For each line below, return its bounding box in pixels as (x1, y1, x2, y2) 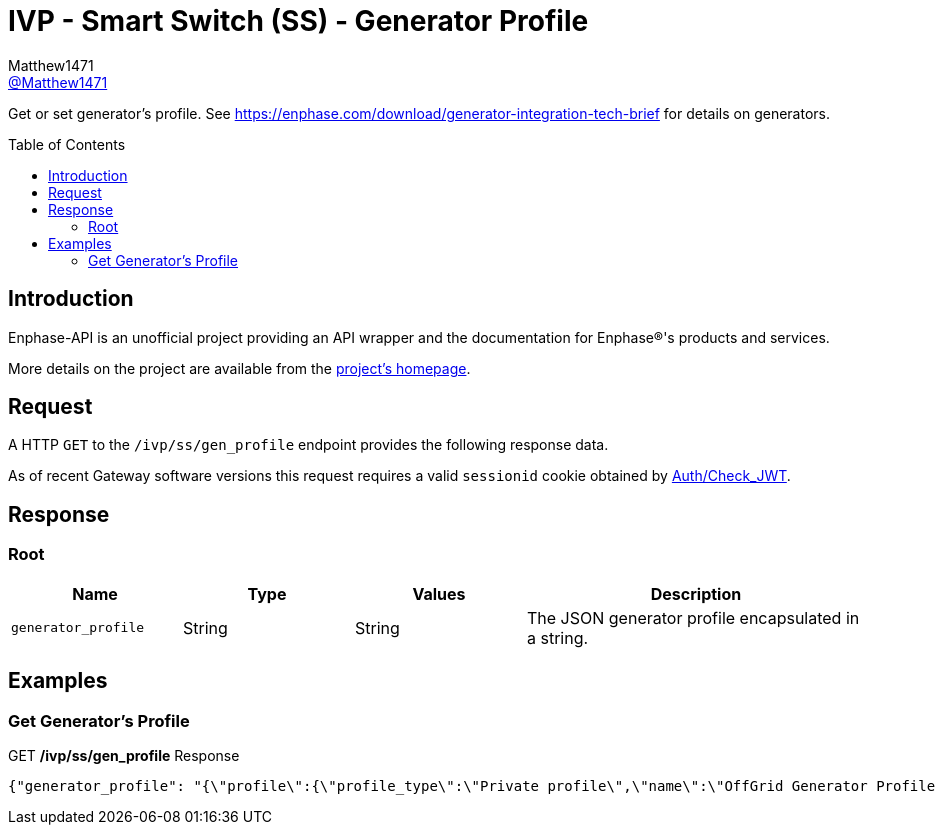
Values (412, 583, 466, 604)
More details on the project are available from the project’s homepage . (8, 359, 471, 377)
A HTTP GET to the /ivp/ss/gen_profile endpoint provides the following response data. (8, 436, 609, 454)
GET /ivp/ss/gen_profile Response (8, 746, 240, 764)
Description (650, 583, 742, 604)
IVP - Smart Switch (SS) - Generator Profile (8, 4, 589, 38)
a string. (527, 627, 589, 648)
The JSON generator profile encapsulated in (527, 607, 860, 628)
